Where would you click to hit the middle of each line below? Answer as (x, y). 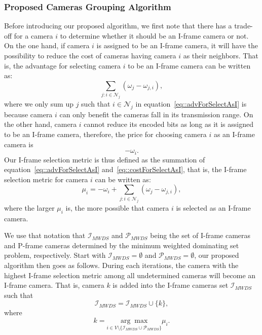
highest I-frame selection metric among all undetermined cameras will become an (130, 275)
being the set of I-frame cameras (200, 235)
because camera (28, 114)
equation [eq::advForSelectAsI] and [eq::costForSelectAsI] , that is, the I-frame (125, 169)
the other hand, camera (41, 124)
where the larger (29, 207)
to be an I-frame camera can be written (189, 65)
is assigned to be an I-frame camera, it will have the (177, 45)
